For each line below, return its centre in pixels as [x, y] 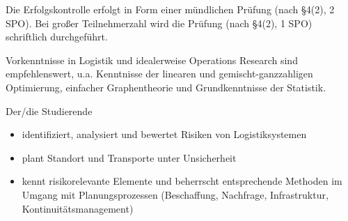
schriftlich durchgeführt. [57, 37]
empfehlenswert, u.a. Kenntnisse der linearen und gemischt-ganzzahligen [159, 74]
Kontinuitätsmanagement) [78, 208]
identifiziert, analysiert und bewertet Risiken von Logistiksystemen [164, 134]
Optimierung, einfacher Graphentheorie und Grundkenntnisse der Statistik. [166, 87]
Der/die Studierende [49, 110]
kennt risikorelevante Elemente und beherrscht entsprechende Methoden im [182, 181]
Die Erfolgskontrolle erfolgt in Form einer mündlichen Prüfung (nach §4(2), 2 [170, 9]
